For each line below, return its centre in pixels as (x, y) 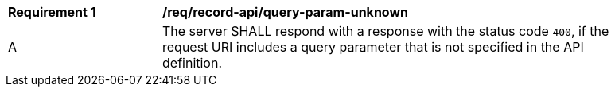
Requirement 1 (52, 12)
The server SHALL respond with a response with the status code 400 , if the (386, 31)
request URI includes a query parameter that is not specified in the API (373, 47)
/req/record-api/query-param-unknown (286, 12)
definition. (193, 63)
